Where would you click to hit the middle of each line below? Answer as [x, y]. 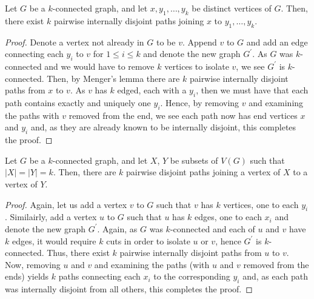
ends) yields [27, 276]
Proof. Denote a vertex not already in [75, 42]
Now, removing [33, 264]
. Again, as [117, 228]
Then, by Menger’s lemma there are [113, 78]
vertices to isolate [197, 66]
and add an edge [277, 42]
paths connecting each [99, 276]
